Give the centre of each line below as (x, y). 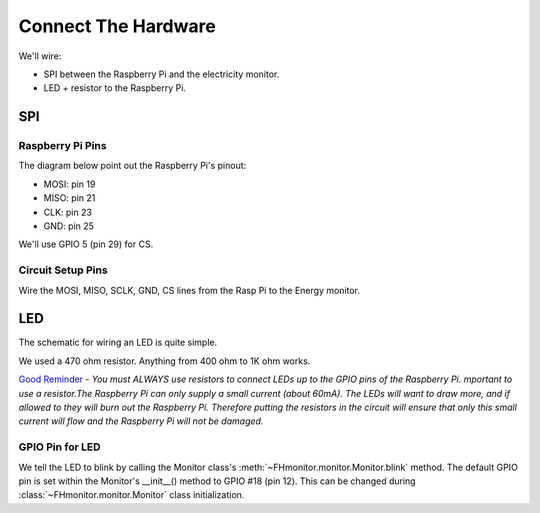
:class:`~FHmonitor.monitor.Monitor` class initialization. (131, 495)
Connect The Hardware (117, 26)
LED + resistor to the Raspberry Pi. (115, 88)
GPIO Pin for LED (59, 447)
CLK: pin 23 (67, 212)
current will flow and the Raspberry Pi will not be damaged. (141, 421)
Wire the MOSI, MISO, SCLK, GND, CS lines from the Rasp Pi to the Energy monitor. (189, 290)
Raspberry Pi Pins (62, 146)
